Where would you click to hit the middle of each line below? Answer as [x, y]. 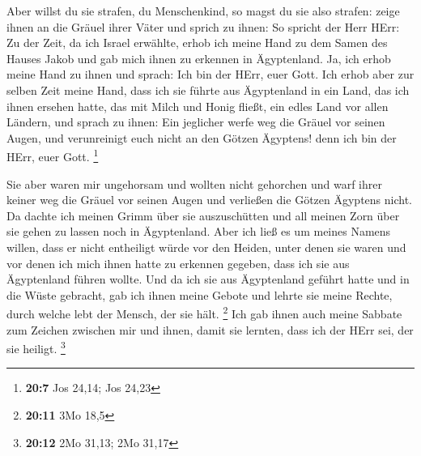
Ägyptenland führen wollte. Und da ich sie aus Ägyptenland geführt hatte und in [208, 279]
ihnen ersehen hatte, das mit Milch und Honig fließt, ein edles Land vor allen [198, 106]
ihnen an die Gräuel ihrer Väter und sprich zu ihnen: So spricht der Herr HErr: [203, 26]
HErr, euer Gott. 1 [53, 155]
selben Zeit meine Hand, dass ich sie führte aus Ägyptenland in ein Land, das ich [208, 89]
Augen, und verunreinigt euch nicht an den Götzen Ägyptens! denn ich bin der [202, 137]
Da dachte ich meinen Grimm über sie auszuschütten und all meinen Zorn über [203, 215]
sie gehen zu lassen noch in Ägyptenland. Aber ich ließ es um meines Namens [199, 231]
